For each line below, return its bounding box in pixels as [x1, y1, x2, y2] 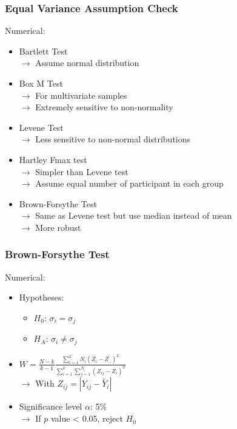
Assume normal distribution [35, 56, 139, 69]
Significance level [19, 400, 82, 413]
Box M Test [19, 77, 63, 89]
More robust [35, 221, 81, 233]
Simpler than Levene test [35, 165, 129, 178]
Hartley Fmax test [19, 153, 87, 165]
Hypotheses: [19, 291, 64, 304]
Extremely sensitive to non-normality [35, 101, 173, 113]
